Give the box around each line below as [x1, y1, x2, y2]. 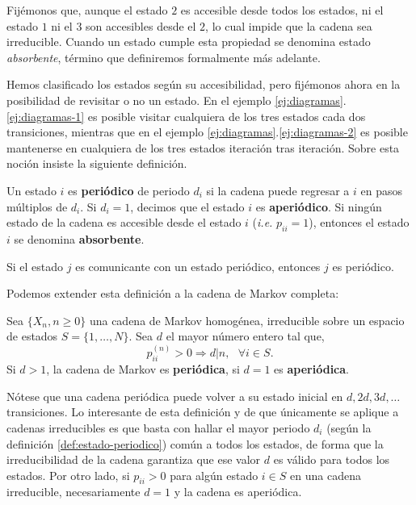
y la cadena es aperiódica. [174, 483, 302, 500]
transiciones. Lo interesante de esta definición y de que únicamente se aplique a [6, 403, 399, 420]
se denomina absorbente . [14, 230, 145, 247]
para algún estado [170, 466, 258, 483]
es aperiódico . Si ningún [255, 198, 382, 215]
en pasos [360, 182, 402, 198]
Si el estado [6, 257, 64, 274]
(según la [326, 419, 372, 436]
